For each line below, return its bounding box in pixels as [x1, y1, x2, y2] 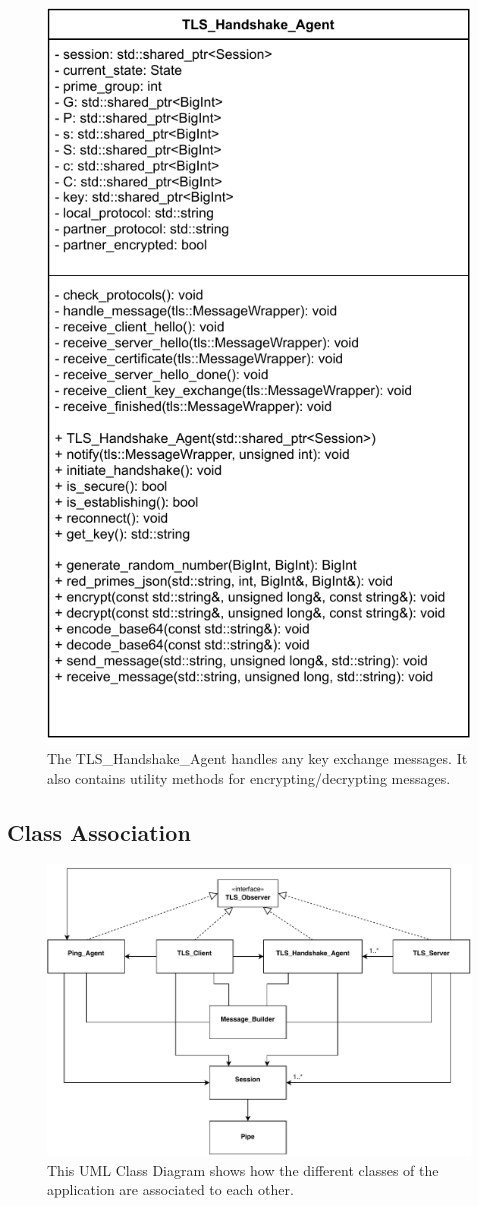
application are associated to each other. [47, 1179, 294, 1200]
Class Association [7, 816, 191, 847]
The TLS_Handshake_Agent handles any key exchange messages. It [47, 748, 468, 769]
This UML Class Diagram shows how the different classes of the [47, 1159, 439, 1180]
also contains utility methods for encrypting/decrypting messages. [47, 767, 451, 788]
